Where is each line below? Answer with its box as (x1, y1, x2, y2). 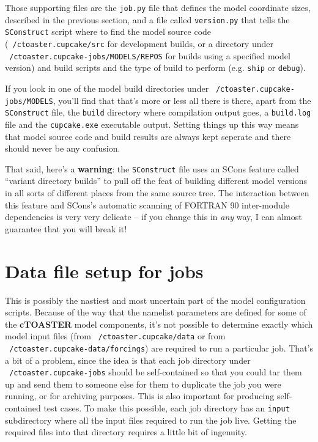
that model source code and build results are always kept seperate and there (5, 130, 291, 142)
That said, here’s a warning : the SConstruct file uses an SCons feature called (5, 162, 299, 175)
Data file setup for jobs (5, 258, 204, 283)
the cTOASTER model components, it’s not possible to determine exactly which (5, 317, 313, 330)
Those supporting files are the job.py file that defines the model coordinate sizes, (5, 1, 311, 13)
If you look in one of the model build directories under (5, 81, 209, 94)
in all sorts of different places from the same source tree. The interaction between (5, 186, 309, 199)
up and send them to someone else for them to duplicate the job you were (5, 377, 281, 390)
